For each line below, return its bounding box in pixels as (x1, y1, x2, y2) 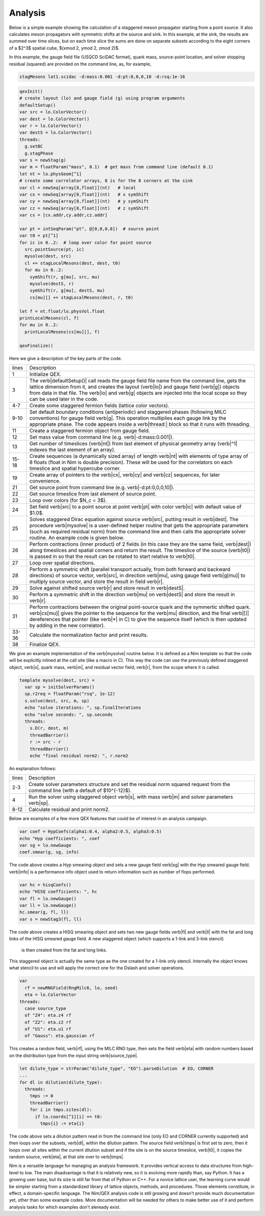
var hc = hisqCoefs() (19, 882, 72, 888)
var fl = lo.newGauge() (19, 896, 77, 901)
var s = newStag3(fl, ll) (19, 916, 82, 922)
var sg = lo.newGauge (19, 843, 72, 848)
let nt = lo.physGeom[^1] (19, 171, 82, 177)
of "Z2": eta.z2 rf (25, 1019, 72, 1025)
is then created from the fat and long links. (21, 947, 107, 953)
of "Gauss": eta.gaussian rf (25, 1033, 95, 1039)
